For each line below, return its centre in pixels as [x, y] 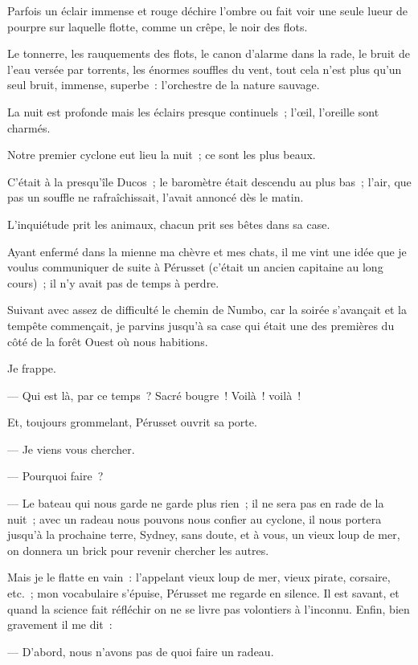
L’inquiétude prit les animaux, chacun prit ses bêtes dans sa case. [169, 224]
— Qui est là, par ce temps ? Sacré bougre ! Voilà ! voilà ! [154, 395]
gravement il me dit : [60, 624]
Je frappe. [32, 368]
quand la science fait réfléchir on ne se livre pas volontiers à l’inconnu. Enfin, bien [209, 608]
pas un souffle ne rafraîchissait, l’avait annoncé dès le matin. [156, 197]
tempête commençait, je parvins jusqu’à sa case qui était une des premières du [201, 325]
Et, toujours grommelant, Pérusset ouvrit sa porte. [132, 422]
